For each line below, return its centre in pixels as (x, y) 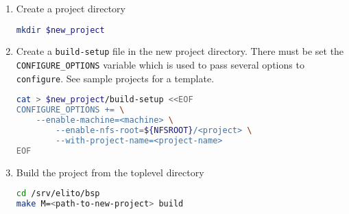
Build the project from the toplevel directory (110, 172)
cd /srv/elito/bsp (58, 194)
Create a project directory (71, 8)
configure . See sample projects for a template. (115, 78)
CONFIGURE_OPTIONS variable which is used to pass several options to (160, 65)
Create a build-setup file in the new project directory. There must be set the (180, 51)
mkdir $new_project (60, 30)
